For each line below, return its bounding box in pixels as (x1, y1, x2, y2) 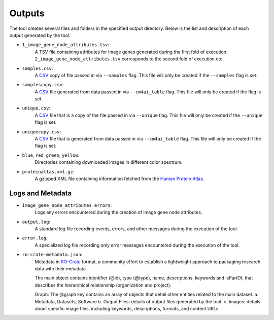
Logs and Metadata (9, 189, 72, 197)
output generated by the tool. (9, 32, 71, 38)
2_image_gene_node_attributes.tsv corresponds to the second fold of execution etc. (35, 56, 224, 62)
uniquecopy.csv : (22, 128, 61, 134)
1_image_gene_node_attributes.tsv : (22, 42, 109, 48)
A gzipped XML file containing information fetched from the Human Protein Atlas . (35, 175, 204, 182)
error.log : (22, 235, 48, 241)
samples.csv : (22, 65, 53, 71)
